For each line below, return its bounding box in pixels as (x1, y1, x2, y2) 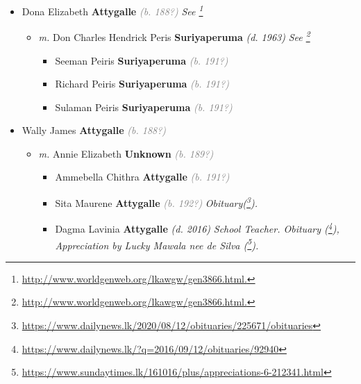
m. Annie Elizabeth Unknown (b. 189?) (38, 146, 214, 160)
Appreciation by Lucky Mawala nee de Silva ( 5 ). (55, 235, 259, 252)
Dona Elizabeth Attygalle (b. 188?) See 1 (22, 2, 203, 18)
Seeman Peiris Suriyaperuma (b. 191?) (55, 53, 228, 67)
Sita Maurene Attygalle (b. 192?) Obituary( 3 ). (55, 194, 258, 210)
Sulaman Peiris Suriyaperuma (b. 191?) (55, 99, 233, 114)
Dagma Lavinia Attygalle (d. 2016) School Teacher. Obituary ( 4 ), (55, 219, 339, 235)
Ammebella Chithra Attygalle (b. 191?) (55, 169, 230, 184)
